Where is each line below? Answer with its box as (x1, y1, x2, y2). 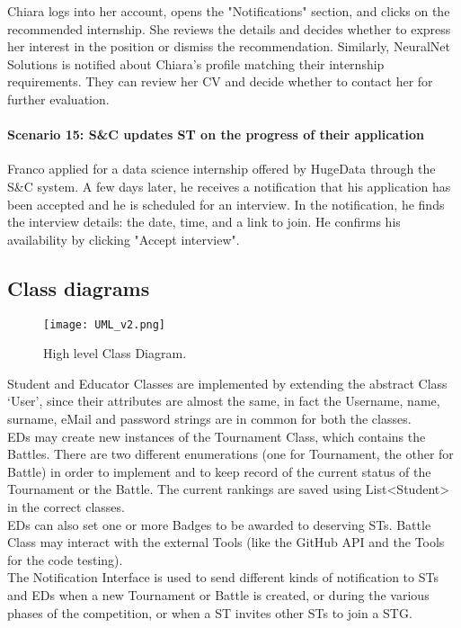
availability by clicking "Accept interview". (7, 229, 240, 248)
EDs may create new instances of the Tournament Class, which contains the (7, 426, 426, 445)
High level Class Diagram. (43, 344, 187, 363)
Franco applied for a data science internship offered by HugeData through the (7, 159, 436, 178)
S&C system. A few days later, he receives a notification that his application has (7, 176, 451, 195)
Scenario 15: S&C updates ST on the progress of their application (7, 125, 424, 144)
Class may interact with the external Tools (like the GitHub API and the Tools (7, 533, 445, 552)
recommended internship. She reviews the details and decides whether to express (7, 19, 451, 38)
